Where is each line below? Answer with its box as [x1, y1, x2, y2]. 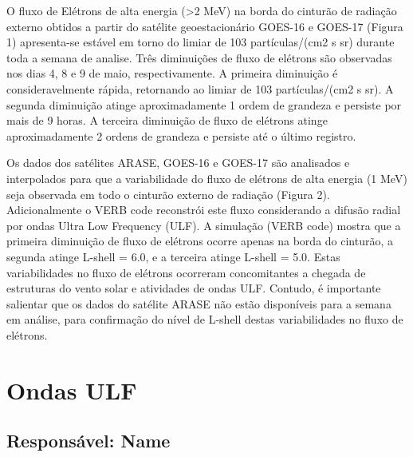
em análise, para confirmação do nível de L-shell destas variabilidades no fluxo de [6, 311, 403, 328]
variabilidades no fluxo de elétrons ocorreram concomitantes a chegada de [6, 264, 366, 280]
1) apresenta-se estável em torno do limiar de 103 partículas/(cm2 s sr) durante [6, 34, 395, 50]
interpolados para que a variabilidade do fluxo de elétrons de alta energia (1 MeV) [6, 169, 407, 186]
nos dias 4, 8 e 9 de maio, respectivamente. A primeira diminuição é [6, 65, 338, 81]
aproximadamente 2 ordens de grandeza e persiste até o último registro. [6, 127, 356, 144]
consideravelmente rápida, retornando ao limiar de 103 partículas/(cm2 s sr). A [6, 80, 394, 97]
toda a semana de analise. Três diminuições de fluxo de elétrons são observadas [6, 49, 392, 66]
